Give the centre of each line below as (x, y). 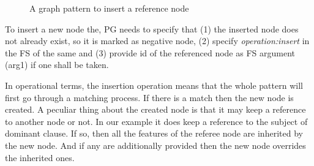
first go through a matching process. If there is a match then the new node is (149, 97)
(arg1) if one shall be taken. (57, 65)
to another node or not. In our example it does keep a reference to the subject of (156, 121)
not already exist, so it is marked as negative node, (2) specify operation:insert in (157, 41)
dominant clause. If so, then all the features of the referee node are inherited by (154, 133)
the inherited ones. (40, 157)
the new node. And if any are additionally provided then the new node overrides (155, 145)
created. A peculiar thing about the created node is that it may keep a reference (155, 109)
